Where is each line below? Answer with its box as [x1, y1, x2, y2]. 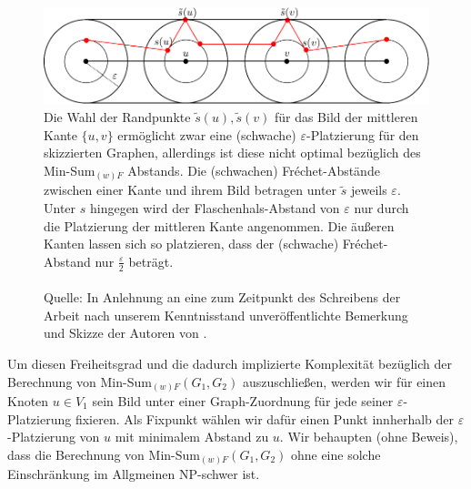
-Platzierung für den [306, 125, 419, 144]
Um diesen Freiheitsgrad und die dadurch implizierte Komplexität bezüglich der [7, 353, 453, 372]
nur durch [354, 198, 409, 217]
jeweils [350, 180, 387, 199]
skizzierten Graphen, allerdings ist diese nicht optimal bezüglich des [44, 143, 421, 162]
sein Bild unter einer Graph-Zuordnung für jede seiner [92, 392, 394, 411]
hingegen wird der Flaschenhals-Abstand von [89, 198, 340, 217]
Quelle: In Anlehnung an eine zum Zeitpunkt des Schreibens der [44, 288, 401, 307]
